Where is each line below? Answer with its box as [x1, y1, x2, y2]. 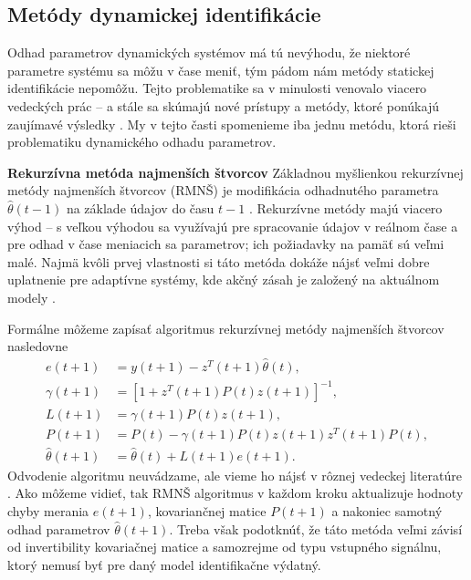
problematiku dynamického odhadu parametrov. [7, 132, 277, 151]
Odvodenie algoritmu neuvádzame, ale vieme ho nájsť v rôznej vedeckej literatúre [7, 465, 462, 484]
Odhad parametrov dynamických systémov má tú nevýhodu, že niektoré [7, 43, 411, 62]
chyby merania [7, 502, 89, 521]
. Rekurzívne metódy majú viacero [248, 198, 443, 217]
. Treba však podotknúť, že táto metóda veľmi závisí [169, 519, 463, 538]
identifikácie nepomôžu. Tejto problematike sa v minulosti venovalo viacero [7, 78, 427, 98]
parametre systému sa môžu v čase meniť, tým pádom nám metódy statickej [7, 60, 434, 79]
